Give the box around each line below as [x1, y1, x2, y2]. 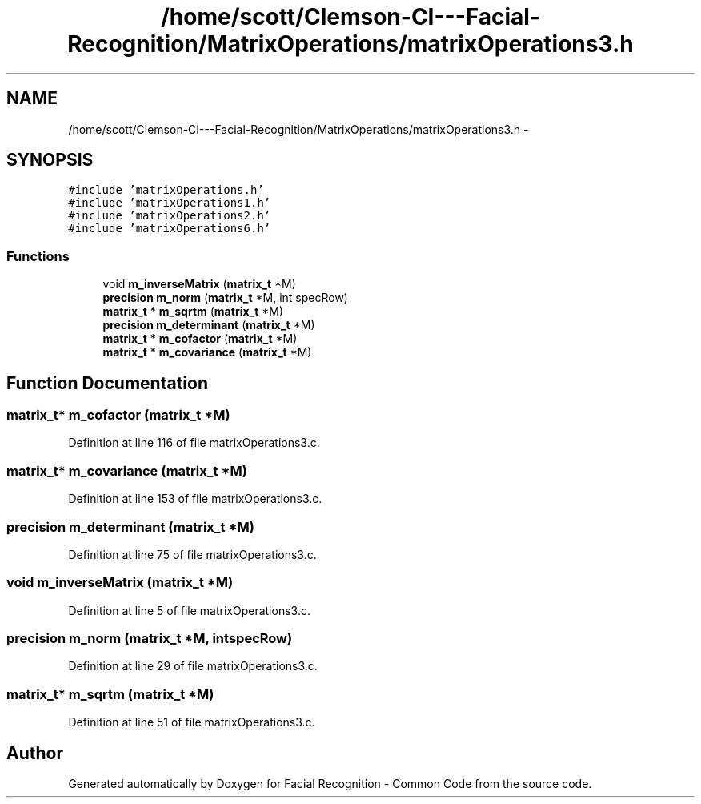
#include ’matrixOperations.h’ [68, 183, 264, 197]
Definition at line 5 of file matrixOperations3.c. [68, 603, 310, 617]
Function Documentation [6, 372, 208, 393]
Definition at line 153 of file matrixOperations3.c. [68, 492, 322, 506]
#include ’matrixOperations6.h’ [68, 222, 271, 235]
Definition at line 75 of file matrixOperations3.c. [68, 547, 317, 561]
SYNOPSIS [6, 150, 94, 171]
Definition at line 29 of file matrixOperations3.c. [68, 659, 318, 673]
